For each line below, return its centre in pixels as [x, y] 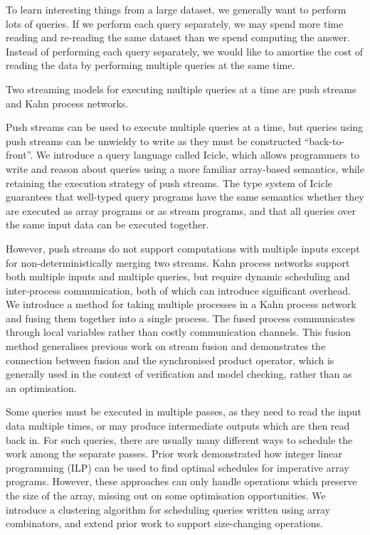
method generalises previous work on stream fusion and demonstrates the [166, 346]
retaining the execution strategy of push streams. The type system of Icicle [169, 182]
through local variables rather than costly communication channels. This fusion [179, 332]
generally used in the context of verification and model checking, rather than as [179, 374]
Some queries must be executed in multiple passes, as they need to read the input [184, 412]
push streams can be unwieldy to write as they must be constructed [154, 141]
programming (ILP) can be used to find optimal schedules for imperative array [178, 467]
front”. [20, 155]
